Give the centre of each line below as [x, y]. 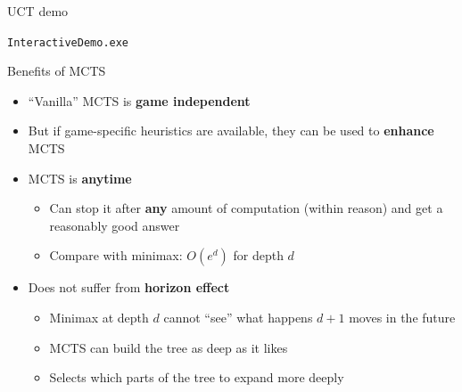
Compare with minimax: [116, 255]
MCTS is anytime [80, 178]
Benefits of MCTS [57, 71]
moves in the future [402, 317]
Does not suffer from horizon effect [129, 287]
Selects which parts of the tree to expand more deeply [197, 377]
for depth [258, 255]
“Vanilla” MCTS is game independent [139, 100]
